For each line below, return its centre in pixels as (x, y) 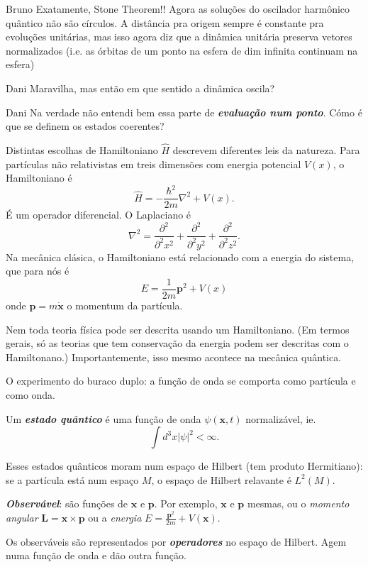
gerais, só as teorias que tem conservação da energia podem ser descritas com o (177, 343)
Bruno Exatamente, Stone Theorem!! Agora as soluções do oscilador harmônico (178, 9)
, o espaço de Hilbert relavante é (221, 479)
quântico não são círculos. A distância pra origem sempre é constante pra (165, 22)
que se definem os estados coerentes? (85, 126)
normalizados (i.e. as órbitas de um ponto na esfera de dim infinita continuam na (182, 50)
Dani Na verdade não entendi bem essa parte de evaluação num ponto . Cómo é (184, 112)
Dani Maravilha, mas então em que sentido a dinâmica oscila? (140, 88)
